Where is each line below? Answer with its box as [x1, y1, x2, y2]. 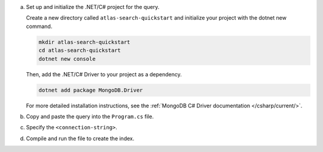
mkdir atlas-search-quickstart [38, 39, 131, 45]
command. [26, 23, 53, 30]
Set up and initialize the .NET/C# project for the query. [26, 4, 160, 10]
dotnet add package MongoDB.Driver [38, 86, 143, 94]
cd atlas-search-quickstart [38, 47, 121, 54]
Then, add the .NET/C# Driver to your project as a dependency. [26, 70, 182, 77]
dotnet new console [38, 55, 96, 62]
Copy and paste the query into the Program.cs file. [26, 113, 154, 120]
